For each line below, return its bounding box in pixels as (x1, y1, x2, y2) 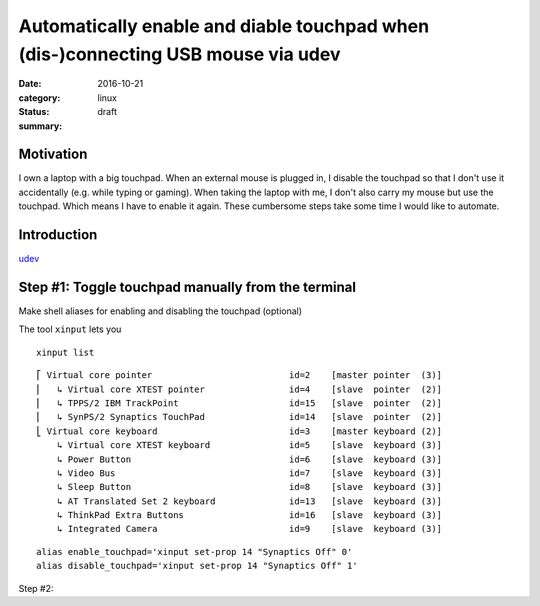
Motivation (18, 146, 88, 163)
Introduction (18, 226, 98, 244)
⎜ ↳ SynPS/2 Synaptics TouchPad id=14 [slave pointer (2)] (36, 411, 443, 423)
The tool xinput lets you (18, 323, 122, 335)
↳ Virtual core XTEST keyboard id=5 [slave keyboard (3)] (56, 440, 443, 451)
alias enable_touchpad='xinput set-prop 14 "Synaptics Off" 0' (36, 546, 353, 557)
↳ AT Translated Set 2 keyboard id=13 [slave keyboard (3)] (56, 495, 443, 507)
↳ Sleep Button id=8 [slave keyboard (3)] (56, 481, 443, 493)
